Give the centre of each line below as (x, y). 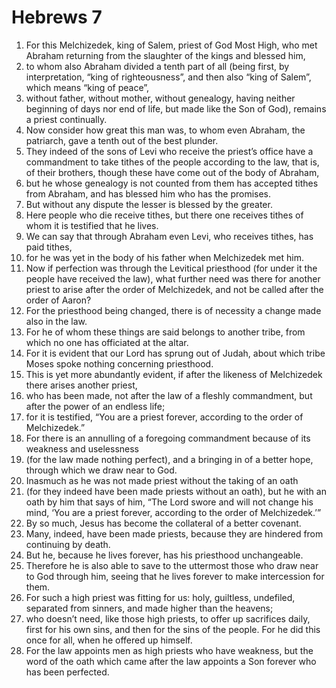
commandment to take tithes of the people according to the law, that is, (172, 162)
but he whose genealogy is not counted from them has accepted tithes (172, 183)
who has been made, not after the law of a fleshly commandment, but (169, 395)
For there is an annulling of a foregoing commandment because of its (168, 438)
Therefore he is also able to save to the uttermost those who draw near (172, 565)
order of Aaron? (58, 300)
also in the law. (56, 321)
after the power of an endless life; (95, 406)
